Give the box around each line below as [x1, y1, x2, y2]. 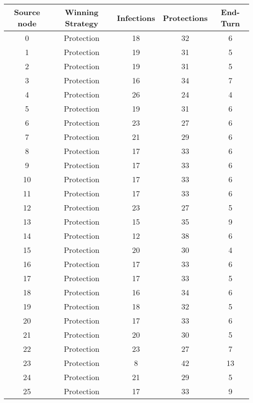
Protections [163, 12, 208, 23]
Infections [117, 12, 155, 23]
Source [14, 6, 40, 18]
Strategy [65, 18, 98, 29]
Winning [65, 6, 99, 18]
